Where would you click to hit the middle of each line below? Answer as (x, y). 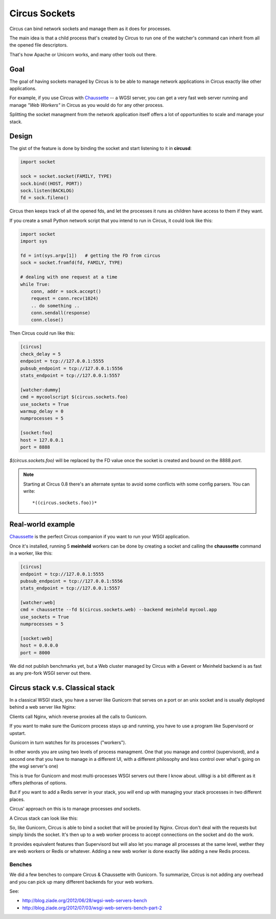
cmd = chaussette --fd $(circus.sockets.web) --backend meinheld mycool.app (119, 610)
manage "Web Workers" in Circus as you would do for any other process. (87, 105)
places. (17, 799)
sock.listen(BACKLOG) (47, 191)
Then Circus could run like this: (42, 333)
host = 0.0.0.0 (39, 646)
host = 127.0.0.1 (42, 440)
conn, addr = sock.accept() (66, 291)
